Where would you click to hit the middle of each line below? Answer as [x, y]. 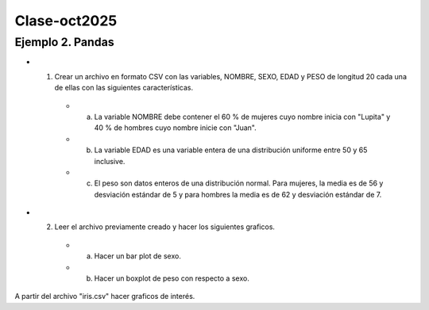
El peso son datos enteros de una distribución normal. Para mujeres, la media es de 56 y [239, 183]
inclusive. [110, 161]
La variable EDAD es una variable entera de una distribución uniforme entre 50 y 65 [231, 150]
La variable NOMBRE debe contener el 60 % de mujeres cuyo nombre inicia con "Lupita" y [242, 117]
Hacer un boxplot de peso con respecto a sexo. [172, 278]
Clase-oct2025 [66, 21]
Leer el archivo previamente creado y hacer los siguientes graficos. [165, 227]
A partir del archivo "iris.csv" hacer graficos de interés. [105, 297]
